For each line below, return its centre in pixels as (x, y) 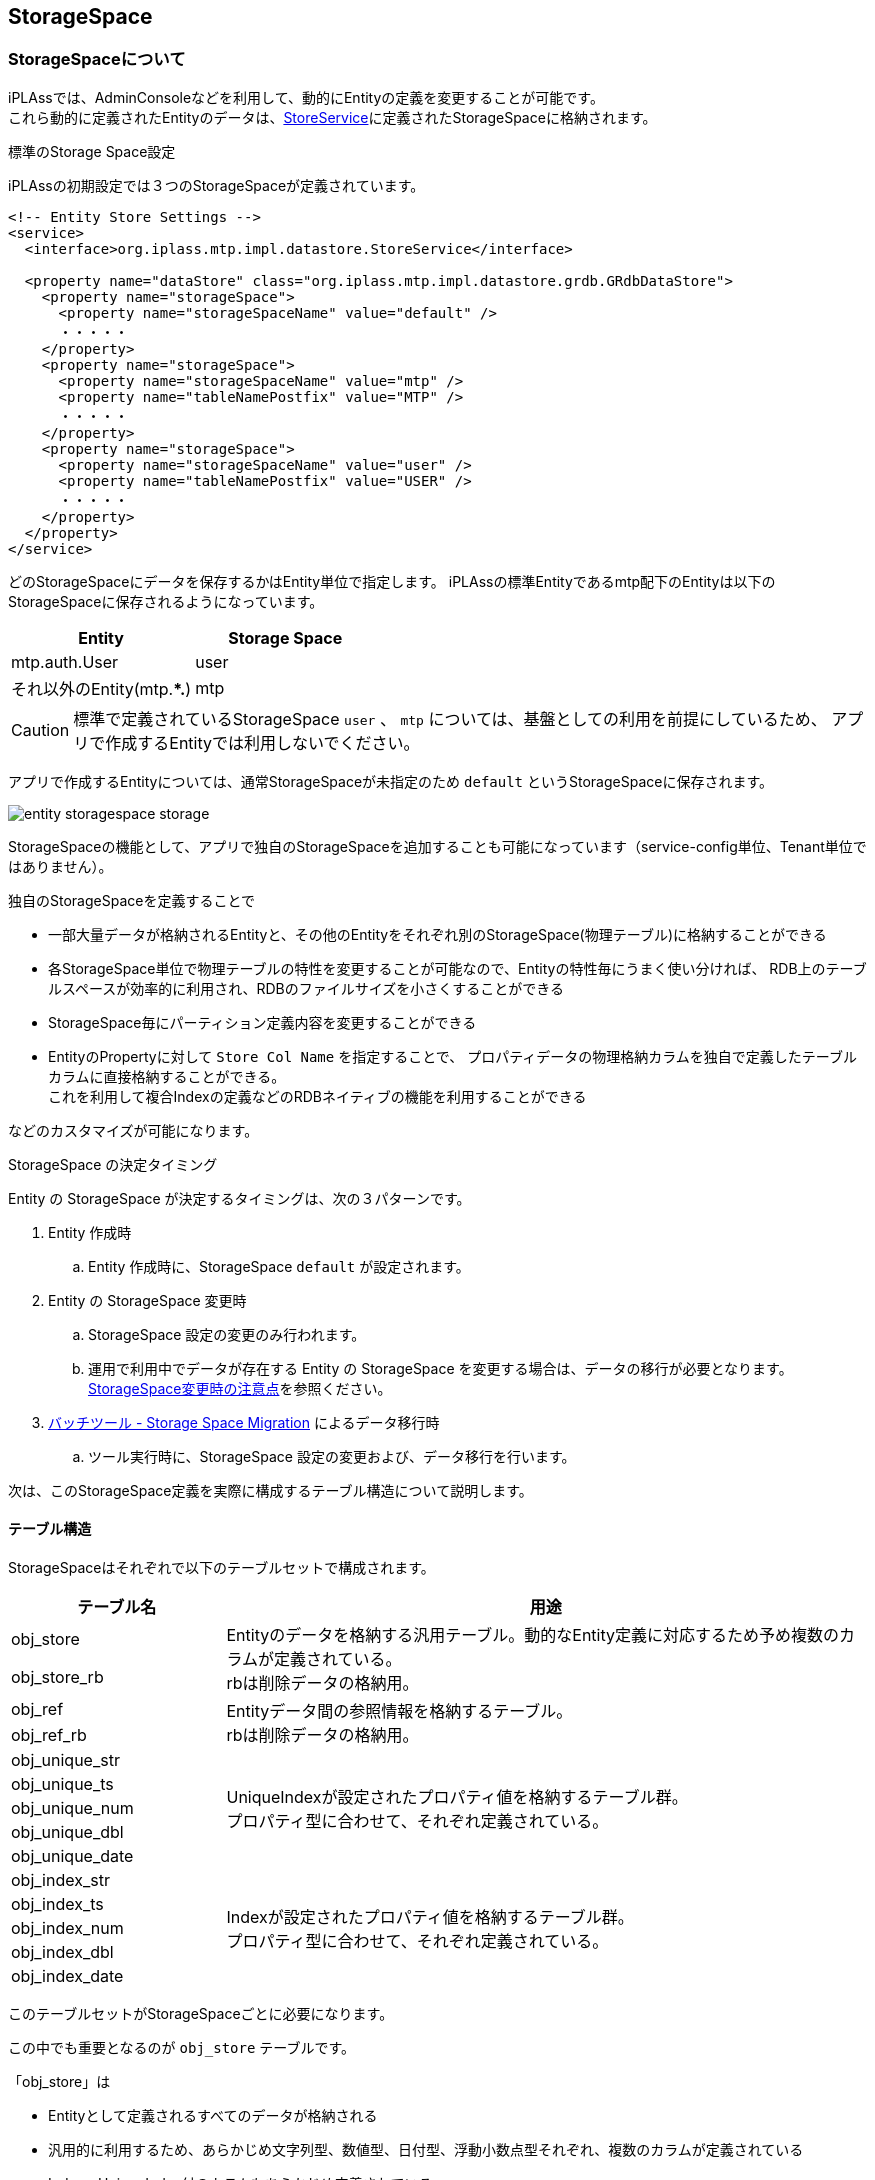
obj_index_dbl (62, 1952)
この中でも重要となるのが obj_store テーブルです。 (182, 2048)
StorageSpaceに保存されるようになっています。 (166, 601)
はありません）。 (60, 866)
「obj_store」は (59, 2082)
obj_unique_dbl (67, 1832)
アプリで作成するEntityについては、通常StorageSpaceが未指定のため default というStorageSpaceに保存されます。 (390, 781)
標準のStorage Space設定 (92, 151)
